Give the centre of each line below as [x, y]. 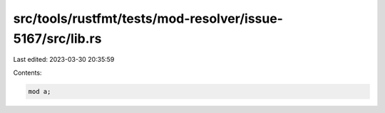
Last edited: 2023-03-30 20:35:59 [64, 60]
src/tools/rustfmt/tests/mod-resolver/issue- [148, 18]
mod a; [40, 91]
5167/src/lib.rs [57, 38]
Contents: [27, 72]
